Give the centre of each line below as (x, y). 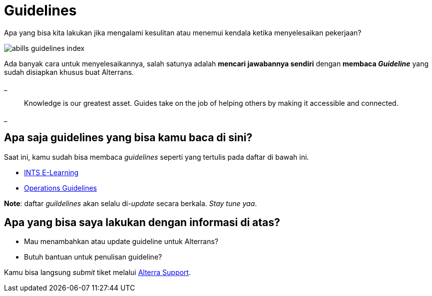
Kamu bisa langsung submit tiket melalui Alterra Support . (97, 273)
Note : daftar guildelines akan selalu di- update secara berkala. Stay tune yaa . (131, 203)
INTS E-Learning (51, 172)
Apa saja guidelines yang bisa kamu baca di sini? (128, 138)
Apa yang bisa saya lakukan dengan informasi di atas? (142, 223)
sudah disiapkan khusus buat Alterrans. (69, 72)
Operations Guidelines (60, 188)
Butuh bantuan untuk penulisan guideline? (93, 257)
